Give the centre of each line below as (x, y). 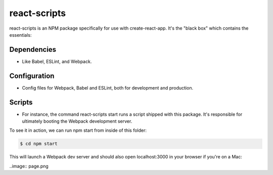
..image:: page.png (29, 166)
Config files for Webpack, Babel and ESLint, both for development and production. (108, 87)
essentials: (21, 35)
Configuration (32, 76)
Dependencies (33, 50)
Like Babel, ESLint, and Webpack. (57, 61)
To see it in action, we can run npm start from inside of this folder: (78, 130)
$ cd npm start (39, 144)
